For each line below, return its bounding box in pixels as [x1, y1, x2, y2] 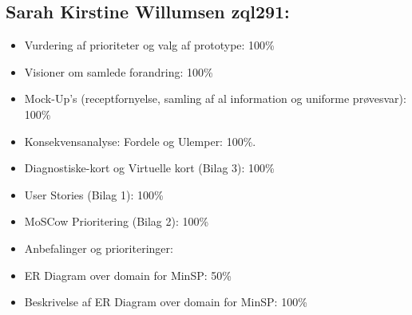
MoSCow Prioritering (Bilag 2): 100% [24, 213, 209, 230]
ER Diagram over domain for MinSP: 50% [24, 266, 232, 283]
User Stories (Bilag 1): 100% [24, 186, 164, 203]
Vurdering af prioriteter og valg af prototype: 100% [24, 37, 275, 53]
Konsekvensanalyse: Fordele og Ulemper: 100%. [24, 132, 256, 149]
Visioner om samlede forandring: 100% [24, 63, 213, 80]
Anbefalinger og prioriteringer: [24, 239, 173, 256]
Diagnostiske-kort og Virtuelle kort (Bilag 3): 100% [24, 159, 275, 176]
